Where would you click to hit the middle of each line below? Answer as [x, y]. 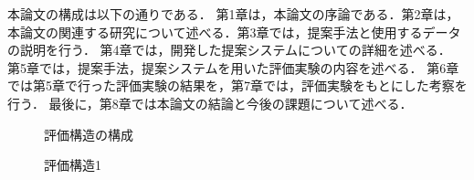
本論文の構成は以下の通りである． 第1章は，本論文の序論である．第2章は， [233, 14]
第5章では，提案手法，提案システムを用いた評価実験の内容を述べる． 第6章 [233, 67]
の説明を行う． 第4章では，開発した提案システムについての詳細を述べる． [229, 50]
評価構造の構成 [89, 134]
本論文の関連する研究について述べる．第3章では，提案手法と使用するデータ [234, 32]
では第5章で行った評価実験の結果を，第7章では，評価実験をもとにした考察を [237, 85]
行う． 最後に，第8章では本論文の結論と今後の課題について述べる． [210, 103]
